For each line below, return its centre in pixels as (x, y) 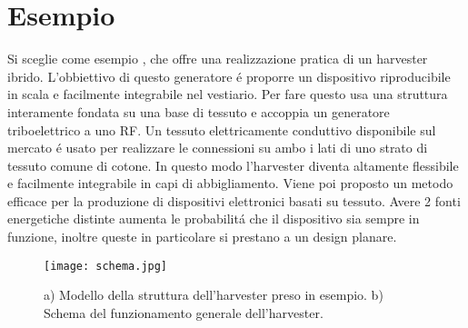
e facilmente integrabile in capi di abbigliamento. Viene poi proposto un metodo (230, 183)
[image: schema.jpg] (106, 266)
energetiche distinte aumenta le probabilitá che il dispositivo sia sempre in (214, 219)
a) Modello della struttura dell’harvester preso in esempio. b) (214, 295)
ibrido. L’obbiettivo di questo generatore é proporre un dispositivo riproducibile (229, 76)
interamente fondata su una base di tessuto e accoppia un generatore (199, 111)
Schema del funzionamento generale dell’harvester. (184, 312)
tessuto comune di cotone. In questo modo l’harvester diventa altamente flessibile (233, 165)
